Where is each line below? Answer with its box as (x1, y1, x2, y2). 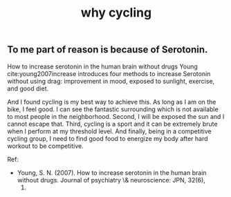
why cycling (80, 5, 152, 21)
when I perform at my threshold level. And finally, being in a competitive (7, 126, 212, 135)
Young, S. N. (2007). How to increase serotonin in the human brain (17, 168, 207, 177)
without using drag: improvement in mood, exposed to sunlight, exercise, (7, 77, 215, 85)
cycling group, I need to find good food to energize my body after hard (7, 134, 209, 142)
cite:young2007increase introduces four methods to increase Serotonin (7, 69, 211, 77)
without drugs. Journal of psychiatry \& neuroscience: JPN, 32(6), (17, 176, 205, 184)
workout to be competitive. (7, 142, 84, 150)
